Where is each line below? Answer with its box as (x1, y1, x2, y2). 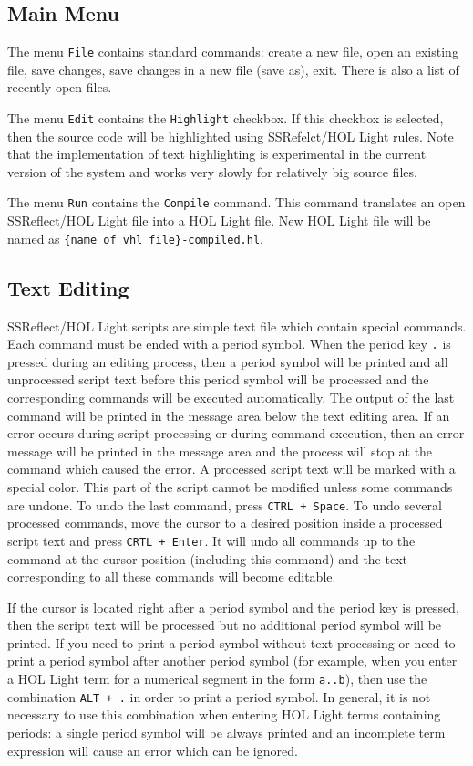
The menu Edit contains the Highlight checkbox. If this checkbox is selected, (7, 109, 444, 128)
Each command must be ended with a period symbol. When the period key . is (7, 334, 451, 353)
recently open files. (7, 78, 112, 97)
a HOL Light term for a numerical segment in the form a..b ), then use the (7, 669, 427, 688)
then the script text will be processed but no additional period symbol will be (7, 615, 442, 635)
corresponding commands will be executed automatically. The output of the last (7, 388, 455, 407)
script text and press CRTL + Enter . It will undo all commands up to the (7, 530, 416, 550)
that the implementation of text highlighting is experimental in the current (7, 144, 427, 163)
